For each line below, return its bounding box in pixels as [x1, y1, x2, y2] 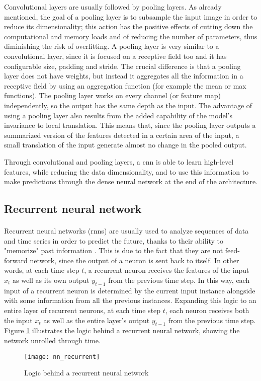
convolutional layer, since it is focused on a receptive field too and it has [4, 50, 227, 61]
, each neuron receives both [165, 305, 249, 316]
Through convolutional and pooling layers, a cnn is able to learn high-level [4, 156, 234, 167]
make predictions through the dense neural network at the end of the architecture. [4, 176, 257, 187]
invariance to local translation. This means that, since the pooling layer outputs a [4, 120, 256, 130]
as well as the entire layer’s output [43, 315, 150, 325]
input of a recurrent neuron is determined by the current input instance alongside [4, 285, 255, 295]
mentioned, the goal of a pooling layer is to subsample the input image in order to [4, 11, 257, 22]
